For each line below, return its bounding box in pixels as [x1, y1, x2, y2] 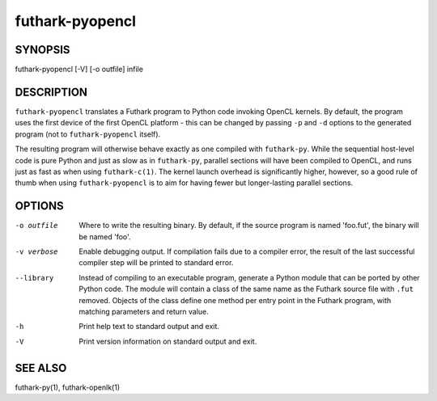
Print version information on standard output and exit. [78, 336, 257, 346]
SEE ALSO [15, 361, 67, 375]
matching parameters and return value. [78, 306, 210, 316]
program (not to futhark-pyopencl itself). [15, 129, 161, 139]
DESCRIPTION [15, 85, 88, 99]
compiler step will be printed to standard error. [78, 258, 234, 268]
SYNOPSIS [15, 43, 70, 57]
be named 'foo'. [78, 231, 131, 242]
